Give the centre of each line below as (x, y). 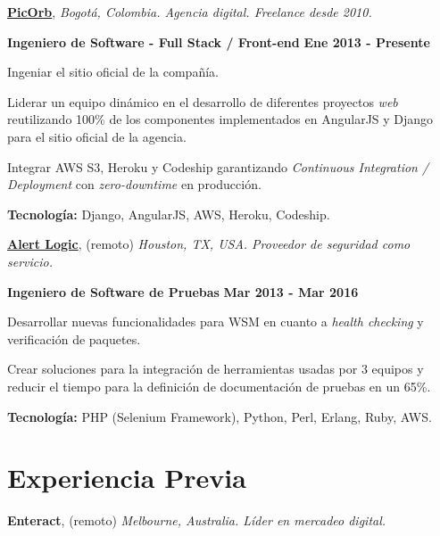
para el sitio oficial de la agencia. (97, 136)
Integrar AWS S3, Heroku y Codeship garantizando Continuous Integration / (218, 166)
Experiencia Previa (127, 478)
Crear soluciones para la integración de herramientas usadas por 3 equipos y (216, 369)
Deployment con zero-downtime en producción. (134, 184)
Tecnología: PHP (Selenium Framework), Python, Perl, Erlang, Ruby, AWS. (220, 416)
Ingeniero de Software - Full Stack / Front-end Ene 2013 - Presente (219, 41)
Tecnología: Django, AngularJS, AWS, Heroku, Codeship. (169, 214)
